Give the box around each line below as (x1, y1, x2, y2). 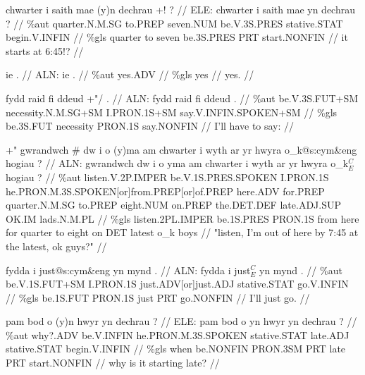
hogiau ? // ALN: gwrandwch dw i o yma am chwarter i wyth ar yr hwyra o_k (6, 156, 349, 171)
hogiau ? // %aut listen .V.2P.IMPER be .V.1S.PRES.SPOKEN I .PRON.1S (6, 169, 329, 184)
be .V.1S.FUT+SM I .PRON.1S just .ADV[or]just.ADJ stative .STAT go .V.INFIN (6, 276, 349, 291)
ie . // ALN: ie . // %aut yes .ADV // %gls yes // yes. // (6, 67, 254, 82)
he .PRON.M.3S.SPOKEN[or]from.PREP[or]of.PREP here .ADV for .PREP (6, 183, 325, 198)
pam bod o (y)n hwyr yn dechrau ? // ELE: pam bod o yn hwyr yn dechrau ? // (6, 314, 357, 328)
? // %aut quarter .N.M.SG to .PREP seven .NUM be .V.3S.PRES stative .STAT (6, 16, 343, 30)
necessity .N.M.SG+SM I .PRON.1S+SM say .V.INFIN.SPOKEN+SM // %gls (6, 104, 338, 119)
